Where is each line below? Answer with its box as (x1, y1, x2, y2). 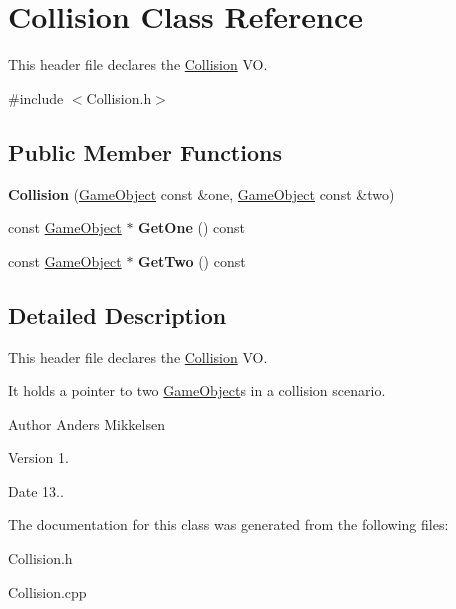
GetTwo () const (138, 250, 246, 271)
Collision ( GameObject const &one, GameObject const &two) (8, 183, 395, 204)
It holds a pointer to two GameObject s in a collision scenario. (8, 380, 386, 401)
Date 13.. (8, 480, 64, 501)
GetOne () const (138, 217, 245, 238)
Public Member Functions (8, 136, 282, 167)
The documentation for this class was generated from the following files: (8, 514, 449, 535)
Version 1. (8, 447, 69, 468)
